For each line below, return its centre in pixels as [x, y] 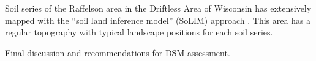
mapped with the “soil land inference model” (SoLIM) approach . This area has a [158, 20]
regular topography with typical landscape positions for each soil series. [139, 32]
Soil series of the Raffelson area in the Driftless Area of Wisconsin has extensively [158, 8]
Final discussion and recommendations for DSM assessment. [118, 52]
